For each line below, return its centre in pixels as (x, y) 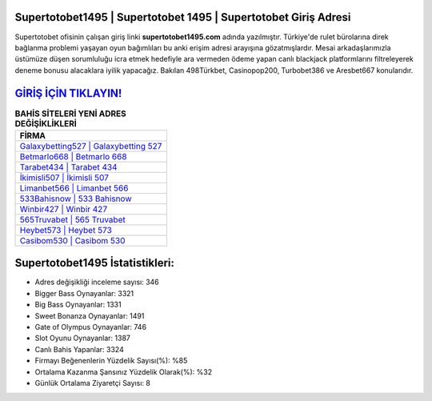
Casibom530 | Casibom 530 (72, 240)
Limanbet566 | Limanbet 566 (74, 188)
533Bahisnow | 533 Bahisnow (76, 198)
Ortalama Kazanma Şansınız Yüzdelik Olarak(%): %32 (123, 371)
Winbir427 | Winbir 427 (64, 209)
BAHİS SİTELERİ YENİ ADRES (71, 114)
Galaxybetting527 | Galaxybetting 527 (91, 146)
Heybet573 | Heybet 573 (66, 230)
